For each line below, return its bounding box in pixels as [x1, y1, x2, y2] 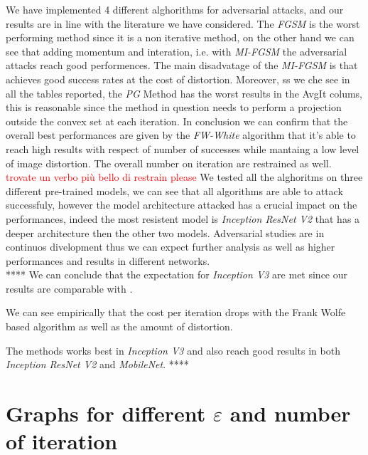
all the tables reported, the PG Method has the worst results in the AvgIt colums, [6, 85, 362, 100]
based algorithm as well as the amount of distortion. [6, 319, 233, 334]
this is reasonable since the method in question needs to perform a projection [6, 100, 342, 115]
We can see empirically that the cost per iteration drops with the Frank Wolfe [6, 305, 346, 320]
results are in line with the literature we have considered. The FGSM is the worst [6, 16, 360, 31]
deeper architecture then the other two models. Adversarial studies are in [6, 225, 325, 240]
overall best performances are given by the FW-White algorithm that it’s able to [6, 127, 356, 142]
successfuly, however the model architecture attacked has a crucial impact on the [6, 197, 357, 212]
